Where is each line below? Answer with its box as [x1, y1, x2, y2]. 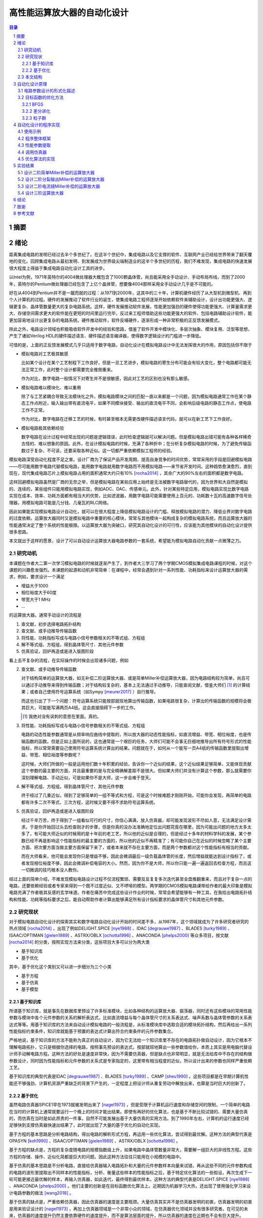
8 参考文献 [13, 210, 35, 216]
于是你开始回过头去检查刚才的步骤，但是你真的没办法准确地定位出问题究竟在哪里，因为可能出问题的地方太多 [29, 824, 247, 830]
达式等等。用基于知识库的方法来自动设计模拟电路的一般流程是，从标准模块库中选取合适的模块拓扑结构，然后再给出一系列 [9, 1021, 252, 1028]
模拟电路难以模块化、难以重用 [21, 384, 81, 390]
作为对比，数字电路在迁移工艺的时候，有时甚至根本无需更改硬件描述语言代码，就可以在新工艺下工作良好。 [21, 416, 235, 422]
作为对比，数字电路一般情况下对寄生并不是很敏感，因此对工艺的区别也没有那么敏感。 [21, 376, 192, 381]
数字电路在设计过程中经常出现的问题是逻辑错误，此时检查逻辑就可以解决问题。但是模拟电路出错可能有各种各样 [21, 434, 243, 439]
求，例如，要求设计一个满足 [9, 574, 65, 580]
